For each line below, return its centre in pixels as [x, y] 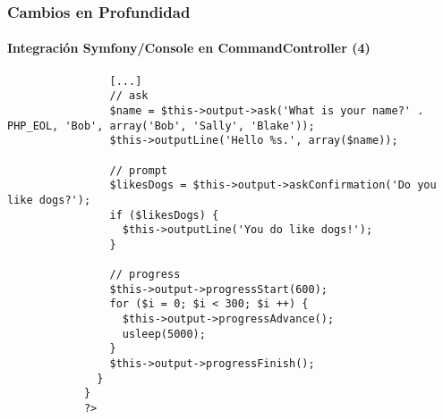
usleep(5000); [164, 334]
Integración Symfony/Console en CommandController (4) [189, 48]
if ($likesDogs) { [164, 215]
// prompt [138, 170]
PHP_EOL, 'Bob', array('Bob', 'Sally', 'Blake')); [161, 126]
